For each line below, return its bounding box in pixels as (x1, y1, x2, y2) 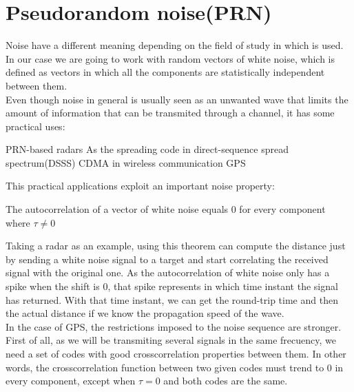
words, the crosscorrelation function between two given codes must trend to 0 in (6, 360, 344, 374)
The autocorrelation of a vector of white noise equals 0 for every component (6, 202, 326, 216)
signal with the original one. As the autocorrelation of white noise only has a (6, 265, 330, 280)
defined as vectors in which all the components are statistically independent (6, 65, 325, 79)
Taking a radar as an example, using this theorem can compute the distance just (6, 238, 346, 253)
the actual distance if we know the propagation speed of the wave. (6, 306, 284, 320)
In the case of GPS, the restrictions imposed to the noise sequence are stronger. (6, 319, 342, 333)
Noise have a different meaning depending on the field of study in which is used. (6, 38, 344, 52)
